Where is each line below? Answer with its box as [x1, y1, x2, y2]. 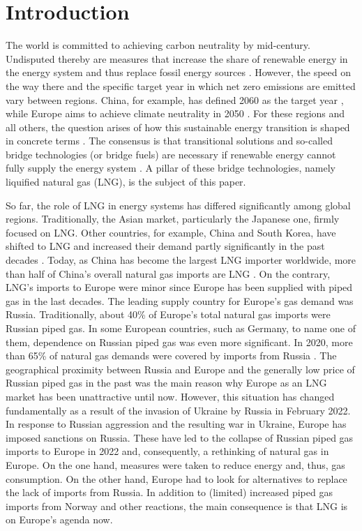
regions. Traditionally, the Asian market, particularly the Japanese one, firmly [6, 211, 340, 226]
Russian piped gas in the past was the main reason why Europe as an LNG [6, 375, 327, 390]
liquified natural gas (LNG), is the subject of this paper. [6, 174, 246, 189]
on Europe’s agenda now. [6, 512, 113, 527]
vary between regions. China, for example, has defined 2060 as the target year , [6, 92, 344, 107]
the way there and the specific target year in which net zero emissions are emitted [6, 78, 356, 93]
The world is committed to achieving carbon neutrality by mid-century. [6, 38, 310, 52]
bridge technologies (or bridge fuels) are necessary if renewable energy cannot [6, 147, 336, 161]
